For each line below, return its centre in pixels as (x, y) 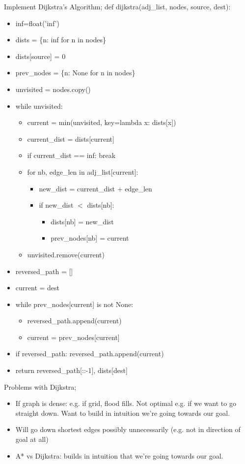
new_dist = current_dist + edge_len (95, 188)
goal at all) (32, 439)
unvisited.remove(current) (66, 254)
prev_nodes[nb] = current (90, 238)
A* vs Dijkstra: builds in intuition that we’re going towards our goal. (119, 455)
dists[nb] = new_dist (82, 221)
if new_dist (56, 205)
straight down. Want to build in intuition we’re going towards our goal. (123, 413)
